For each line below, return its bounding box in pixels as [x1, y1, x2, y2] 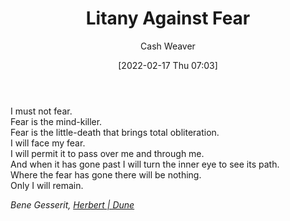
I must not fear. [10, 105, 73, 117]
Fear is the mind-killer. [10, 115, 103, 127]
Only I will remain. [10, 179, 84, 191]
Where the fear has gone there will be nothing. [10, 168, 202, 181]
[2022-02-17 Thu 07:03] [118, 59, 218, 71]
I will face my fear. [10, 137, 86, 149]
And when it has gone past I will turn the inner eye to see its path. [10, 158, 280, 170]
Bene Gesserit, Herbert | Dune [10, 198, 135, 211]
